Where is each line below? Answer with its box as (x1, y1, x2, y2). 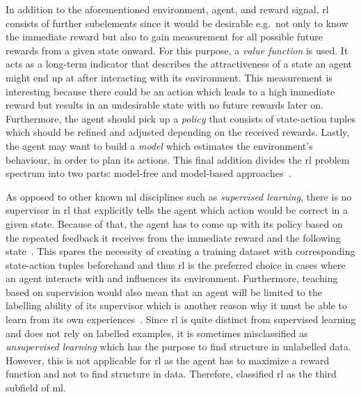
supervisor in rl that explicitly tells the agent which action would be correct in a (6, 203, 348, 217)
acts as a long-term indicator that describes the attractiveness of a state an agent (6, 56, 353, 71)
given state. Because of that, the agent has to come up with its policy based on (6, 216, 343, 231)
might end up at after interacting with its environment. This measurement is (6, 70, 332, 84)
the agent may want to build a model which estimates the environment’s (6, 138, 313, 153)
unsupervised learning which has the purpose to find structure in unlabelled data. (6, 339, 351, 354)
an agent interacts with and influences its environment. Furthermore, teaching (6, 271, 338, 286)
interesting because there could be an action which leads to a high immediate (6, 84, 335, 98)
